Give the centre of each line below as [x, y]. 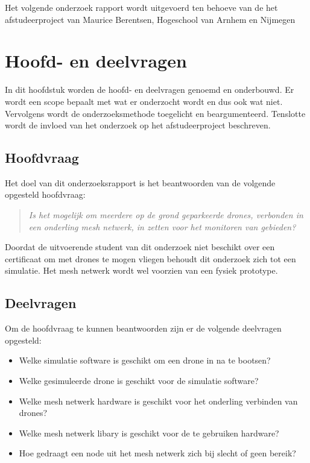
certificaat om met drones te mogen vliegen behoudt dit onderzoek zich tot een [150, 258]
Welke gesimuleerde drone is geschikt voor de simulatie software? [139, 381]
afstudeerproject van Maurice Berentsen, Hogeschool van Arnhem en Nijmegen [150, 19]
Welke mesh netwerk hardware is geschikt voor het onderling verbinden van [158, 401]
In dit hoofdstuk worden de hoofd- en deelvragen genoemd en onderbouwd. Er [150, 90]
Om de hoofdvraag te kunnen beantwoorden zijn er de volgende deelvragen [143, 328]
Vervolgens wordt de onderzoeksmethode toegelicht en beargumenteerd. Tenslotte [155, 113]
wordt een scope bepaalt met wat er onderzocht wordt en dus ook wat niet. [144, 101]
